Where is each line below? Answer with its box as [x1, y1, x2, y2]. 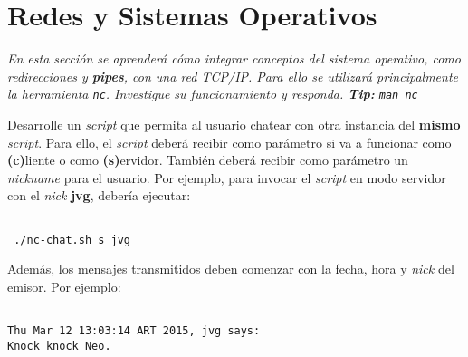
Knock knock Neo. [7, 339, 111, 352]
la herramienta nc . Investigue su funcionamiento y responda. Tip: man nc [7, 84, 418, 103]
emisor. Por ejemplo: [7, 276, 121, 295]
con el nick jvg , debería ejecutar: [7, 186, 191, 205]
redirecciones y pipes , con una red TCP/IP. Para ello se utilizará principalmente [7, 66, 458, 85]
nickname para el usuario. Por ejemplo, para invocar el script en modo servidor [7, 168, 446, 187]
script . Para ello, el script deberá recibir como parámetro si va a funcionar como [7, 132, 452, 151]
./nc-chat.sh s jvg [14, 233, 131, 246]
